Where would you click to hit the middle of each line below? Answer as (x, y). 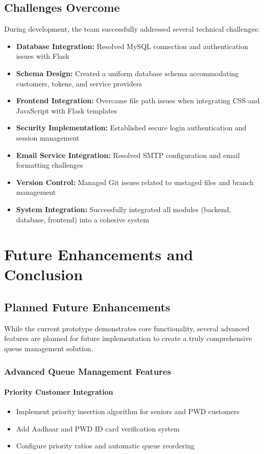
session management (48, 137)
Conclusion (44, 274)
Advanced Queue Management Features (88, 371)
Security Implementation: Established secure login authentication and (131, 128)
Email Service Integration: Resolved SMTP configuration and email (128, 155)
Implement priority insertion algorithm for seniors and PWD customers (128, 411)
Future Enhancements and (99, 254)
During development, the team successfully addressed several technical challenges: (132, 29)
